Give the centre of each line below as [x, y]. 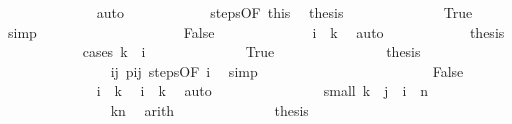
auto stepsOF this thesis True [284, 12]
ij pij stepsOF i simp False [287, 70]
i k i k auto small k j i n [262, 90]
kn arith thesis [209, 109]
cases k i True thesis [251, 51]
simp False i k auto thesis [256, 31]
